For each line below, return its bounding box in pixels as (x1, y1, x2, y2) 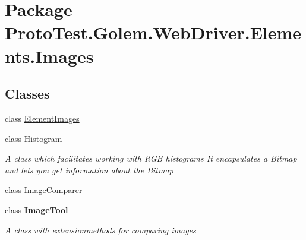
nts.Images (5, 43, 94, 68)
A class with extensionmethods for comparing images (5, 223, 196, 236)
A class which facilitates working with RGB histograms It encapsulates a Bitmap (5, 152, 297, 165)
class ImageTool (5, 203, 68, 216)
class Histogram (5, 132, 62, 144)
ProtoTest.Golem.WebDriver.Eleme (5, 20, 302, 45)
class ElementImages (5, 112, 80, 124)
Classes (5, 84, 50, 103)
